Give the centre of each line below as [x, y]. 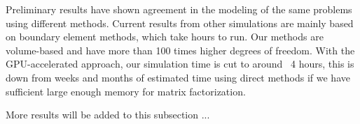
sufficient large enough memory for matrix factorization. [126, 91]
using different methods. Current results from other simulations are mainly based [180, 23]
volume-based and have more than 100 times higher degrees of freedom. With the [180, 50]
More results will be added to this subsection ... [108, 115]
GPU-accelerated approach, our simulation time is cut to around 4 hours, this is [180, 64]
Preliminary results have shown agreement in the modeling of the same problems [179, 9]
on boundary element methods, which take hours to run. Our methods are [165, 37]
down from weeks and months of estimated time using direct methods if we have [178, 77]
